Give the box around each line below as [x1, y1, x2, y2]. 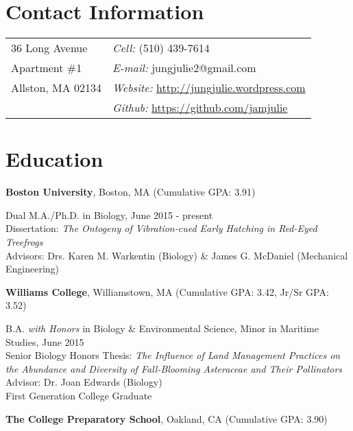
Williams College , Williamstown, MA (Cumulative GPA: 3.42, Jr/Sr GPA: [5, 284, 329, 299]
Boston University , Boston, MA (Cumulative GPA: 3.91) [5, 185, 256, 199]
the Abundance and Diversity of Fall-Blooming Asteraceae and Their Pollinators [5, 361, 343, 375]
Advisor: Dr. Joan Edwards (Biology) [5, 375, 162, 389]
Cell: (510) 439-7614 [112, 40, 210, 56]
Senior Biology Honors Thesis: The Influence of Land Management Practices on [5, 348, 341, 362]
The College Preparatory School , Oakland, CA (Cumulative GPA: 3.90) [5, 411, 328, 426]
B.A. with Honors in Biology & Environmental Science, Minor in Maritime [5, 321, 319, 335]
